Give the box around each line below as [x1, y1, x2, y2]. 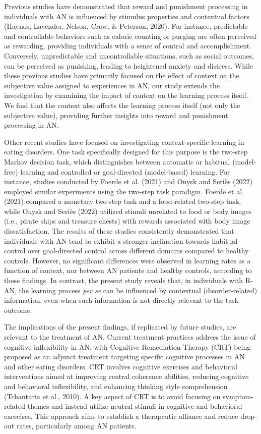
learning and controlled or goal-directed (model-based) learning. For [20, 166, 230, 177]
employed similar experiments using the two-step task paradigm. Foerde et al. [4, 186, 244, 196]
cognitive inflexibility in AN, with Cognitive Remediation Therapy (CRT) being [4, 341, 251, 352]
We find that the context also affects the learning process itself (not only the [4, 99, 240, 110]
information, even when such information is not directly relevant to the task [4, 295, 239, 305]
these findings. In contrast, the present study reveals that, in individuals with [4, 275, 243, 286]
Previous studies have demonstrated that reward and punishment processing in [4, 1, 248, 11]
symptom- [223, 391, 254, 401]
